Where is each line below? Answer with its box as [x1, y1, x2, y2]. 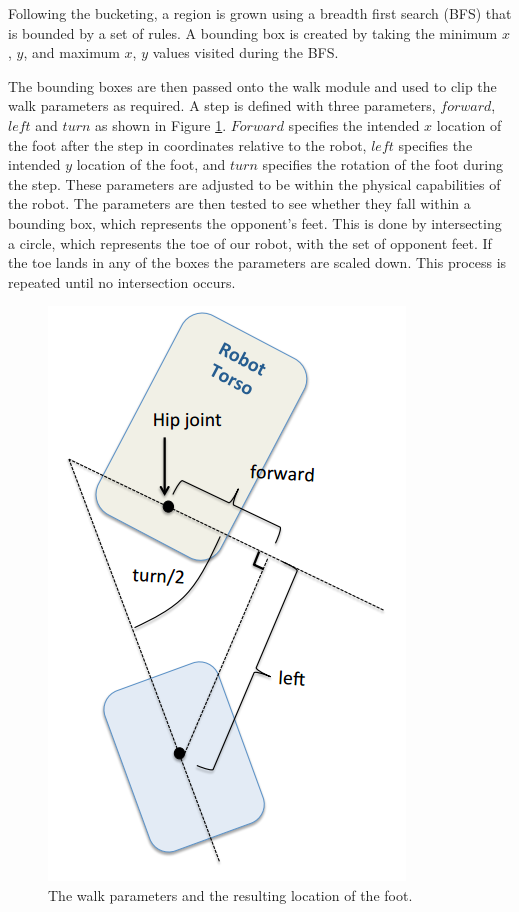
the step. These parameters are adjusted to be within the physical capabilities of [8, 173, 501, 194]
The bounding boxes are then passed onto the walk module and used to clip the [8, 75, 497, 96]
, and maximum [23, 42, 120, 63]
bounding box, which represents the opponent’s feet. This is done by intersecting [8, 212, 502, 233]
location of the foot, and [76, 154, 226, 175]
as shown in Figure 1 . [95, 114, 227, 135]
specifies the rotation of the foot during [262, 154, 504, 175]
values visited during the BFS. [152, 42, 339, 63]
